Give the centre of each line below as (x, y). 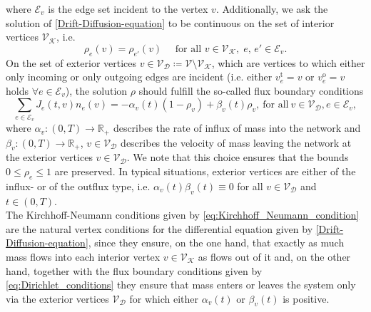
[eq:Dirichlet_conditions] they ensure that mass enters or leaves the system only (181, 285)
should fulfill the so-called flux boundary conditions (251, 90)
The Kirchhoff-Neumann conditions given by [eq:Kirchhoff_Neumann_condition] (183, 215)
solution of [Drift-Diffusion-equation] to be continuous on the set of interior (170, 22)
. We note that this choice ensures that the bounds (238, 157)
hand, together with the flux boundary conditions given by (134, 270)
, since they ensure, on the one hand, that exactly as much (216, 243)
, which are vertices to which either (288, 62)
